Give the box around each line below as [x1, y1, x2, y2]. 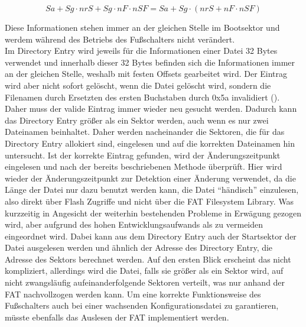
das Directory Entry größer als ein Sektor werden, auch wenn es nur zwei [5, 114, 269, 126]
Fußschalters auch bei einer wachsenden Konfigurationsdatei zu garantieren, [5, 299, 279, 312]
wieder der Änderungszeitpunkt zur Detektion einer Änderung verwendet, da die [5, 171, 296, 184]
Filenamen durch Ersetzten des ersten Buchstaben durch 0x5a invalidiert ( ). [5, 90, 280, 103]
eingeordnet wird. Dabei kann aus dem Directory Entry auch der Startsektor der [5, 229, 297, 242]
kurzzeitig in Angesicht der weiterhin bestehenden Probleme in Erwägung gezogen [5, 206, 302, 219]
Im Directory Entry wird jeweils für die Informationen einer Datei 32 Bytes [5, 44, 278, 57]
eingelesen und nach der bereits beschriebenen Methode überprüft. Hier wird [5, 160, 282, 173]
